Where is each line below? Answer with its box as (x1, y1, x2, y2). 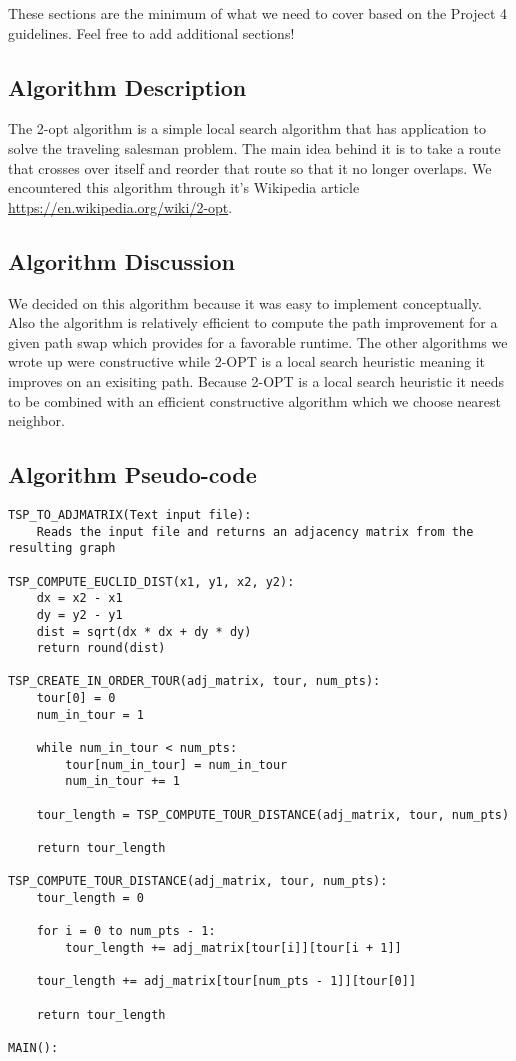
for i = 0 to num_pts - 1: (36, 924, 216, 939)
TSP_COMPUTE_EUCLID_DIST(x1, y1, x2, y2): (8, 574, 295, 589)
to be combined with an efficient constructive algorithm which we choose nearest (8, 390, 502, 411)
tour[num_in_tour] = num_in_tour (65, 757, 288, 772)
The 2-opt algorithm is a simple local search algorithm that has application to (8, 118, 486, 139)
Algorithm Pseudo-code (8, 459, 257, 490)
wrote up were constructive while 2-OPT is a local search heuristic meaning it (8, 351, 486, 372)
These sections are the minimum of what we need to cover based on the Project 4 (8, 3, 508, 23)
